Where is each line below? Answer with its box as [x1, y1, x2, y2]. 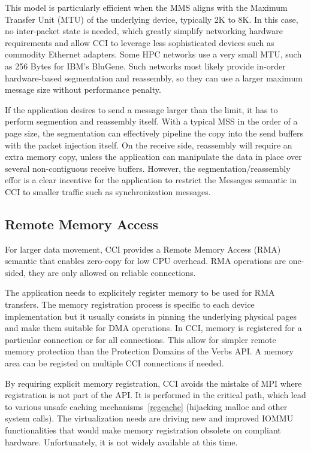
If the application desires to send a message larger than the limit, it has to [5, 103, 278, 116]
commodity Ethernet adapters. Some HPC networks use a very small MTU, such [5, 48, 302, 60]
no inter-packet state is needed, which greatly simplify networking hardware [5, 25, 283, 37]
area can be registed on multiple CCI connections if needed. [5, 357, 224, 369]
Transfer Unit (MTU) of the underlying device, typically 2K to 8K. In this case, [5, 13, 298, 25]
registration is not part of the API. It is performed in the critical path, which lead [5, 389, 306, 401]
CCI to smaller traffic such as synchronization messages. [5, 185, 211, 198]
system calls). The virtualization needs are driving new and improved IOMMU [5, 412, 294, 424]
